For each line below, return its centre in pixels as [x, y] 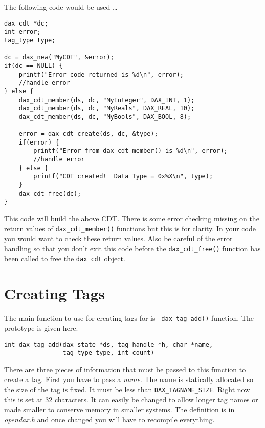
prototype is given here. [41, 328]
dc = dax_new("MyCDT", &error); [59, 57]
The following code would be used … [61, 7]
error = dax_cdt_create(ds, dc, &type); [88, 134]
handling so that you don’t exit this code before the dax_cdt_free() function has [132, 248]
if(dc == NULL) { [34, 66]
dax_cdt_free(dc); [50, 193]
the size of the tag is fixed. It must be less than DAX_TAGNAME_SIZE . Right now [127, 389]
